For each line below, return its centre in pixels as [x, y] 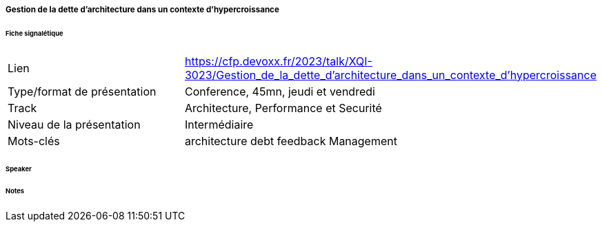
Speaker [19, 169]
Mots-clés [34, 141]
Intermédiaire [219, 124]
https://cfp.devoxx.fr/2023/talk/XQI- [278, 61]
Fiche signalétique [34, 33]
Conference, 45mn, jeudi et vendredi [280, 91]
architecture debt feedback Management [291, 141]
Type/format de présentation [82, 91]
